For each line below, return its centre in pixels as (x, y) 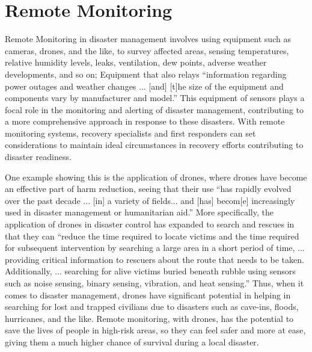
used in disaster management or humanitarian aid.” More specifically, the (139, 212)
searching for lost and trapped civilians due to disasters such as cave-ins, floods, (152, 307)
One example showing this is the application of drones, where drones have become (156, 177)
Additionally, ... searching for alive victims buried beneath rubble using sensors (150, 271)
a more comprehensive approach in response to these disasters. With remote (145, 121)
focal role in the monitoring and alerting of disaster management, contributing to (154, 109)
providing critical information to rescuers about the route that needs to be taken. (154, 259)
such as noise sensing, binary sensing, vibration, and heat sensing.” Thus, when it (154, 283)
